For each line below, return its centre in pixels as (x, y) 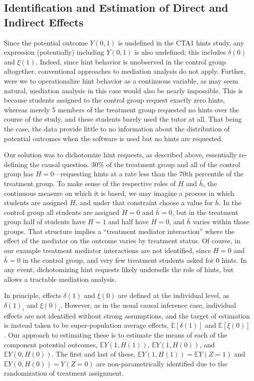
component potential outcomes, (51, 344)
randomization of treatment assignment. (64, 373)
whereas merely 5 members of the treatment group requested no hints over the (122, 109)
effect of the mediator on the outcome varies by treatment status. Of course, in (122, 241)
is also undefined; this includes (180, 52)
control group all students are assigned (62, 212)
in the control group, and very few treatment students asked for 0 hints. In (135, 260)
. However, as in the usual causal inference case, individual (148, 305)
